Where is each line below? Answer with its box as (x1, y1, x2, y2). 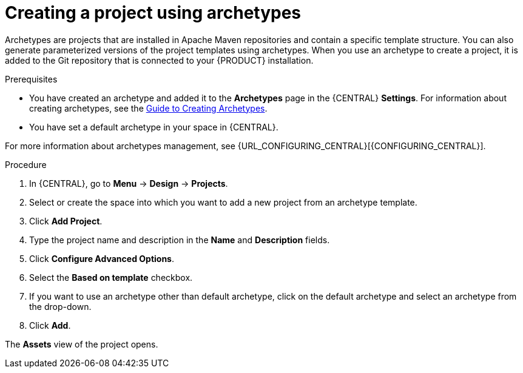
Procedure (5, 159, 47, 170)
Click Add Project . (29, 215, 103, 226)
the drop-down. (29, 301, 92, 312)
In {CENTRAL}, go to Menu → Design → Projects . (29, 178, 228, 189)
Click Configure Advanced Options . (29, 253, 174, 264)
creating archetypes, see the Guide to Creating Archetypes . (29, 102, 268, 113)
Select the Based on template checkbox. (29, 272, 193, 283)
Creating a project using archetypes (5, 2, 302, 23)
